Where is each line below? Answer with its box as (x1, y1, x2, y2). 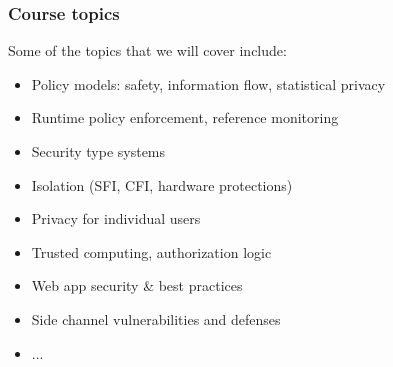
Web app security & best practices (31, 275, 243, 296)
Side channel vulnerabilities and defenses (31, 308, 281, 329)
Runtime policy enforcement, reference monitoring (31, 107, 339, 128)
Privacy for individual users (31, 208, 201, 229)
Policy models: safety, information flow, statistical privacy (31, 73, 386, 94)
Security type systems (31, 141, 166, 161)
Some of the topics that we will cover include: (8, 40, 287, 61)
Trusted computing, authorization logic (31, 241, 272, 262)
